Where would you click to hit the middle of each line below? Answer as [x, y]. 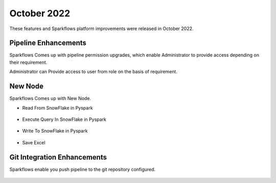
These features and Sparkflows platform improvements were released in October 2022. [101, 29]
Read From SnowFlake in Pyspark [57, 108]
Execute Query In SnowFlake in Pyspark [64, 119]
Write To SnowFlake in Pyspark [55, 131]
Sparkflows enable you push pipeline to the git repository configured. [83, 169]
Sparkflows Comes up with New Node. [50, 98]
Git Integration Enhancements [58, 157]
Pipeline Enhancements [48, 43]
